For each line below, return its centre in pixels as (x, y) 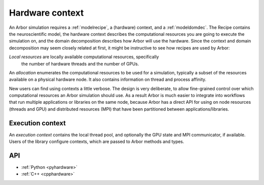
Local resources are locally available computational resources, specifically (84, 57)
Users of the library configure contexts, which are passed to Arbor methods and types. (97, 141)
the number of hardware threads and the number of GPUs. (80, 64)
